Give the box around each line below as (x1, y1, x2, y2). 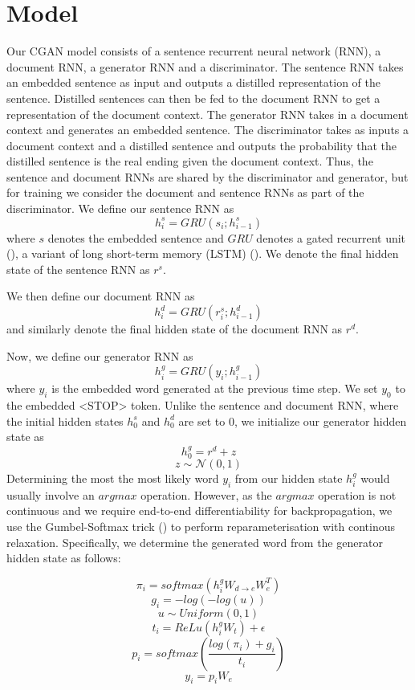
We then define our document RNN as (6, 288, 195, 304)
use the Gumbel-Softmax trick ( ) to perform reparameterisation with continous (6, 518, 395, 535)
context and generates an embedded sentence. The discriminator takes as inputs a (6, 121, 409, 138)
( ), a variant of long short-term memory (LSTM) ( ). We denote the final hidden (6, 245, 399, 262)
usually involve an (6, 486, 95, 503)
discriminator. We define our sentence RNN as (6, 200, 234, 217)
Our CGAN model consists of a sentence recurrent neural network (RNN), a (6, 43, 381, 59)
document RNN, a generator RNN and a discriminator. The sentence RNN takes (6, 58, 404, 75)
